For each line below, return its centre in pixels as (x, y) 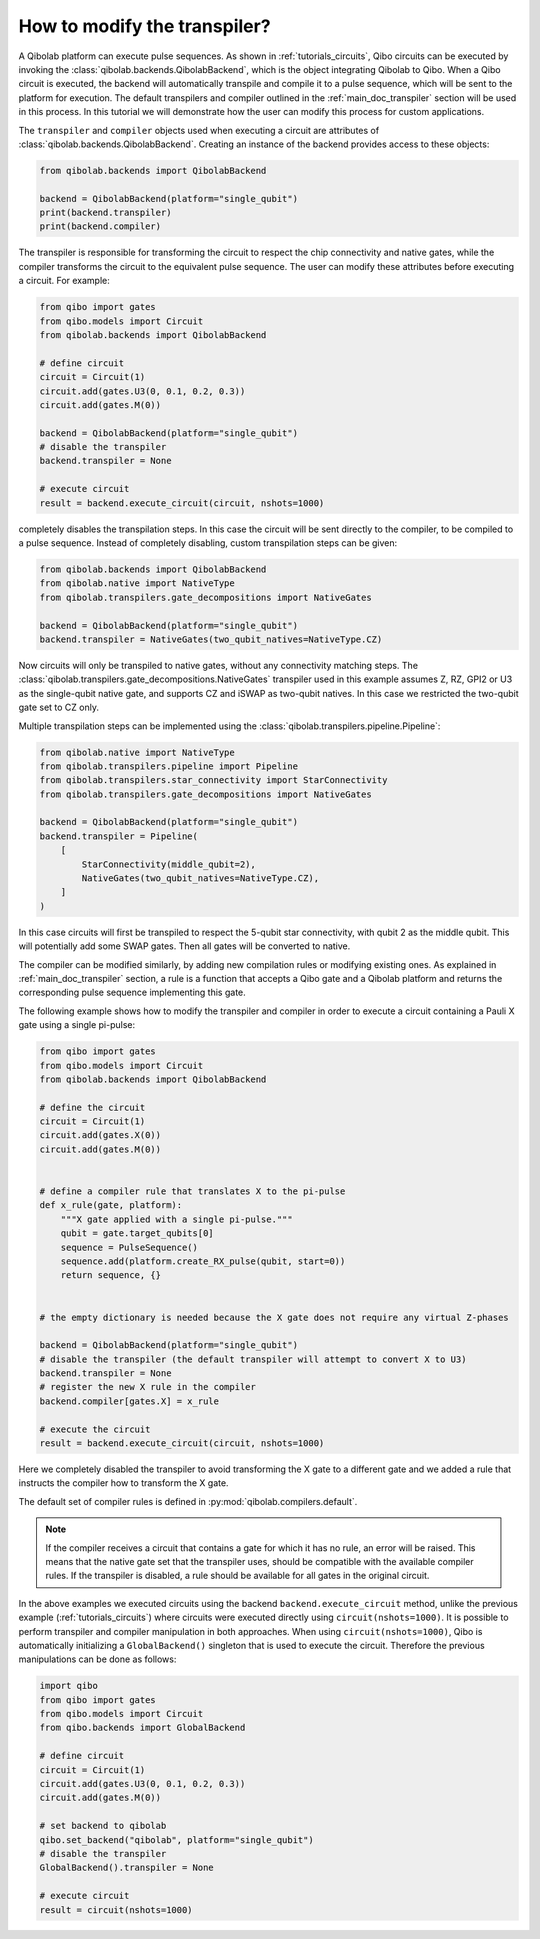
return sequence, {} (111, 1275)
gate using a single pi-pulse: (76, 1025)
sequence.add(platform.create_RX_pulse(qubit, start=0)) (203, 1261)
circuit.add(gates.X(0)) (100, 1135)
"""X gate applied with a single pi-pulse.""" (177, 1219)
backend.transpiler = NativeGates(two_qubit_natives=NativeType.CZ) (211, 639)
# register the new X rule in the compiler (148, 1387)
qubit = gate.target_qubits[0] (137, 1233)
